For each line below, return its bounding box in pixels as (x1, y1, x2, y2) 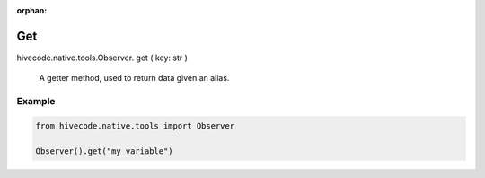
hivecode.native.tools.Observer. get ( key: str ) (16, 52, 189, 63)
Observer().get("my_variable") (35, 146, 174, 156)
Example (16, 95, 56, 108)
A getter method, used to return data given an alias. (39, 73, 230, 84)
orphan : (16, 5, 48, 15)
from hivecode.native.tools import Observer (35, 120, 235, 130)
